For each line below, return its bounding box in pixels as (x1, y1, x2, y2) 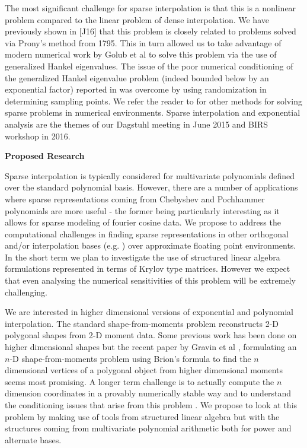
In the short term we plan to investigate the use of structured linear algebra (5, 250, 280, 263)
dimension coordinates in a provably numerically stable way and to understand (5, 387, 292, 399)
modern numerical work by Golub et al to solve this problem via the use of (5, 48, 277, 61)
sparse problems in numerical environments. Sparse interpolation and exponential (5, 106, 300, 119)
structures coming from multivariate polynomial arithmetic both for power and (5, 422, 292, 434)
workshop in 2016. (5, 129, 71, 142)
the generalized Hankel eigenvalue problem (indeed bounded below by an (5, 71, 269, 84)
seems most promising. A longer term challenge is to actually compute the (5, 375, 274, 387)
